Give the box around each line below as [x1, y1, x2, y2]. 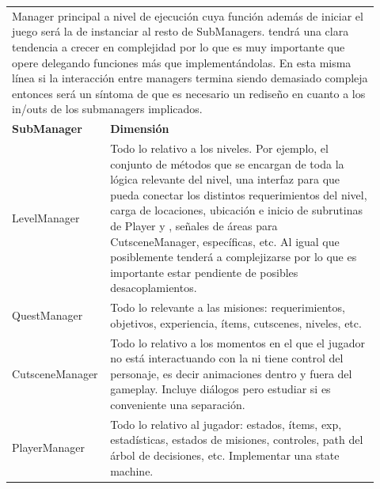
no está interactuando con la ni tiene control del [110, 350, 344, 366]
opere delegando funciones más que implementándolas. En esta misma [12, 54, 351, 70]
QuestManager [12, 306, 83, 323]
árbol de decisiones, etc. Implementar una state [110, 447, 340, 464]
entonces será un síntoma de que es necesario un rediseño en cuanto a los [12, 85, 366, 101]
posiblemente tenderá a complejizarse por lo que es [110, 248, 357, 265]
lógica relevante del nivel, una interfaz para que [110, 171, 340, 188]
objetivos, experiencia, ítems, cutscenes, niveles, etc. [110, 314, 362, 331]
